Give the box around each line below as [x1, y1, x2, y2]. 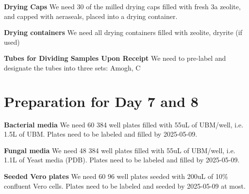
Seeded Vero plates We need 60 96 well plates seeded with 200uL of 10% [4, 171, 228, 181]
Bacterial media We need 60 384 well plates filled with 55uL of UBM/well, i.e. [4, 119, 244, 129]
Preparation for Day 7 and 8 [4, 91, 199, 111]
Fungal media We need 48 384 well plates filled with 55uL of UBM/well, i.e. [4, 145, 235, 155]
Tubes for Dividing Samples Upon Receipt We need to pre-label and [4, 53, 226, 63]
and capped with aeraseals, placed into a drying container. [4, 11, 178, 21]
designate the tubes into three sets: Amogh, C [4, 62, 141, 72]
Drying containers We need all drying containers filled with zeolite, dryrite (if [4, 27, 242, 37]
